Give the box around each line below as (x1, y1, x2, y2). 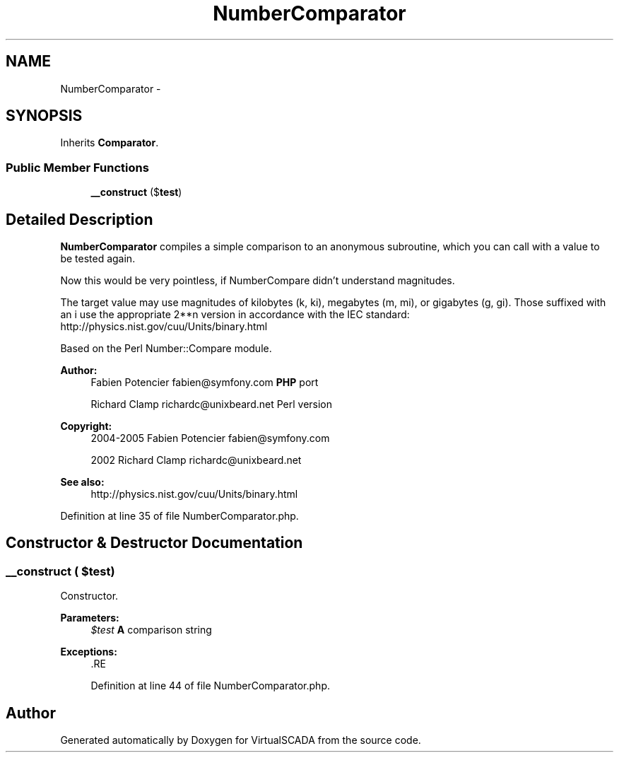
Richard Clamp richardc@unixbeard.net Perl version (90, 398, 333, 411)
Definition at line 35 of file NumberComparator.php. (60, 510, 299, 523)
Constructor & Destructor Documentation (6, 534, 303, 552)
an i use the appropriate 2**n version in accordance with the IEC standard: (60, 308, 410, 321)
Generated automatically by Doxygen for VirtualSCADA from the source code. (60, 734, 421, 747)
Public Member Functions (6, 160, 149, 175)
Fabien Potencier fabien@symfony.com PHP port (90, 376, 319, 389)
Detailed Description (6, 210, 153, 228)
